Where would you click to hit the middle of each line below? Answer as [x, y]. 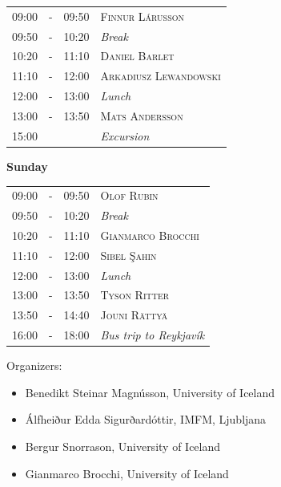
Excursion [125, 135]
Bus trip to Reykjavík [153, 335]
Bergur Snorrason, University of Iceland [123, 446]
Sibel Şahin [128, 255]
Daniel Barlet [137, 56]
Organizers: [34, 365]
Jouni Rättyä [134, 315]
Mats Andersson [142, 115]
